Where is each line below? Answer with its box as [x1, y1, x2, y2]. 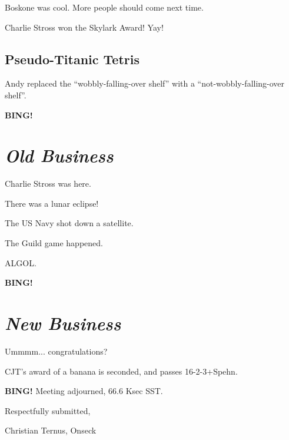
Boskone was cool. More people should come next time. [5, 1, 204, 13]
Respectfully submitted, [5, 404, 91, 416]
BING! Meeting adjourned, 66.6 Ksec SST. [5, 385, 163, 397]
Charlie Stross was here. [5, 177, 91, 190]
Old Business [5, 143, 114, 168]
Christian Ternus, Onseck [5, 424, 97, 436]
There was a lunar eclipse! [5, 197, 99, 209]
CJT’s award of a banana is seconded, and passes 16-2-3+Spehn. [5, 365, 238, 377]
